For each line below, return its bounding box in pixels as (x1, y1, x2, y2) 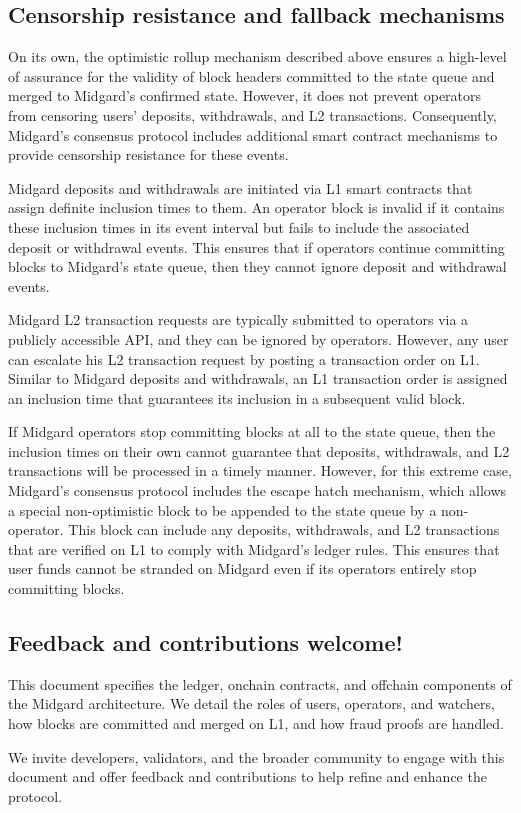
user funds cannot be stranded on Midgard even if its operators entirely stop (8, 558, 477, 579)
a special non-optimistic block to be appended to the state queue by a (8, 499, 437, 520)
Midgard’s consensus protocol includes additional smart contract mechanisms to (8, 124, 498, 145)
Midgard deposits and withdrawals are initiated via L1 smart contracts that (8, 177, 473, 198)
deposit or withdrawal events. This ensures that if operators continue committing (8, 236, 505, 257)
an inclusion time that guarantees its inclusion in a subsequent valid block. (8, 387, 466, 408)
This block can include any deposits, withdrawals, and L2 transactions (68, 519, 500, 540)
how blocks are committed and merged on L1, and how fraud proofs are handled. (8, 713, 505, 734)
